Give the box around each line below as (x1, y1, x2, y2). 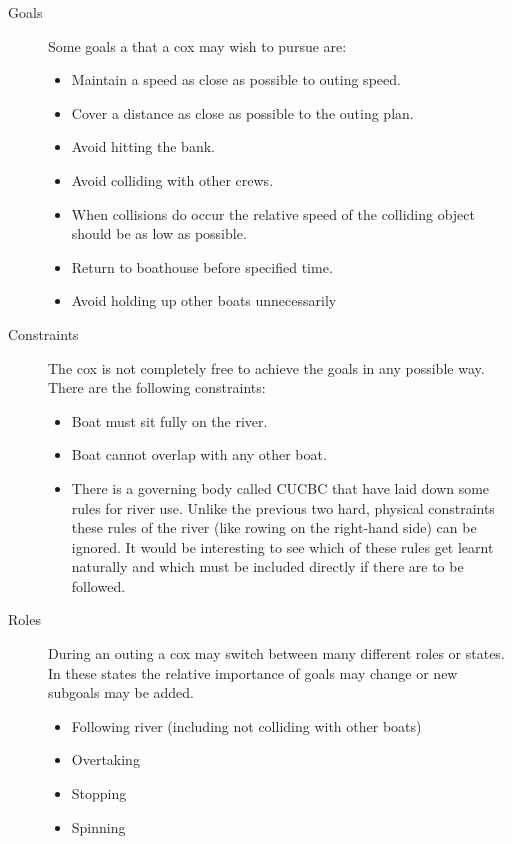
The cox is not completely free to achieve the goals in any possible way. (48, 357, 485, 378)
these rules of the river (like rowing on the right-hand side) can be (71, 517, 477, 538)
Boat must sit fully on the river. (71, 410, 268, 431)
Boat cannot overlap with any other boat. (71, 444, 327, 465)
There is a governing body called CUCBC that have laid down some (71, 477, 490, 498)
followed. (71, 575, 126, 596)
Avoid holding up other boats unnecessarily (71, 290, 337, 311)
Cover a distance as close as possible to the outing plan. (71, 102, 414, 123)
